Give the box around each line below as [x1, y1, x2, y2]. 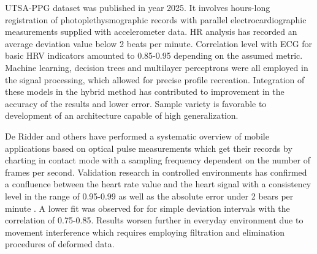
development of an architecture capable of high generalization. [5, 109, 239, 122]
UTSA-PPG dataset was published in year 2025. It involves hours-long [5, 1, 270, 13]
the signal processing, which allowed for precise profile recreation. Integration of [5, 73, 305, 86]
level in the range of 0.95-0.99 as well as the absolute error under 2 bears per [5, 189, 294, 202]
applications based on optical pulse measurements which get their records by [5, 141, 292, 154]
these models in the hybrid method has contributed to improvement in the [5, 85, 285, 98]
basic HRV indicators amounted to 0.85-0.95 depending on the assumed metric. [5, 49, 303, 62]
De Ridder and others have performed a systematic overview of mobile [5, 129, 269, 142]
